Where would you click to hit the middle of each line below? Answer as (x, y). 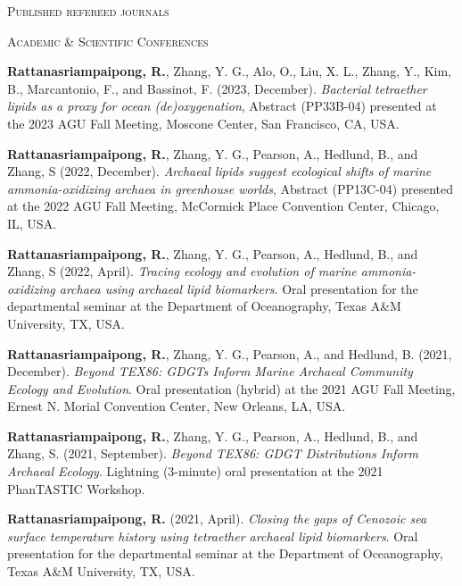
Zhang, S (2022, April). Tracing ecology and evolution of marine (182, 271)
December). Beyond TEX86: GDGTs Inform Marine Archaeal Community (210, 371)
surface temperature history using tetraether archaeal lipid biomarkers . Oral (213, 536)
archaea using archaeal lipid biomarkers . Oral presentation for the (239, 288)
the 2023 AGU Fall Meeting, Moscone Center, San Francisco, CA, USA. (203, 123)
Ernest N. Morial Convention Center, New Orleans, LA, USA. (177, 406)
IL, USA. (32, 223)
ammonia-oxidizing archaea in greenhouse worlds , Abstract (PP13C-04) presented (231, 188)
